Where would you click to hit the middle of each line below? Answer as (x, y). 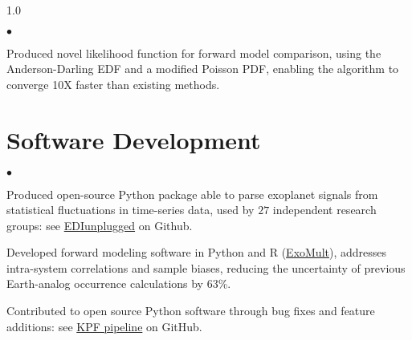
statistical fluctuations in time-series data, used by (131, 210)
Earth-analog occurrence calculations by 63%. (119, 283)
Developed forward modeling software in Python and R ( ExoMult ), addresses (197, 252)
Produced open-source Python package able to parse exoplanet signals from (192, 194)
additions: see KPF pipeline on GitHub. (104, 326)
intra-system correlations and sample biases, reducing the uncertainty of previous (206, 267)
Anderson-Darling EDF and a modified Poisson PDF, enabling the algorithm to (203, 69)
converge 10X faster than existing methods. (113, 84)
